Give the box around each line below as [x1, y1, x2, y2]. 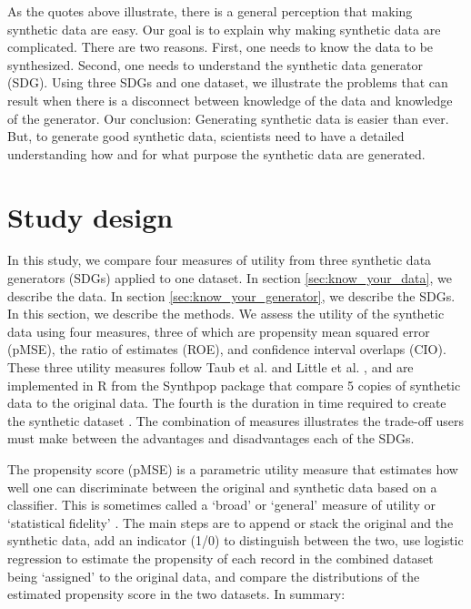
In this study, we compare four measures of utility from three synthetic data [7, 250, 432, 269]
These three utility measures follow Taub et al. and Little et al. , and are [7, 358, 414, 377]
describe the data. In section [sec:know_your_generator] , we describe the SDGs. [7, 286, 456, 305]
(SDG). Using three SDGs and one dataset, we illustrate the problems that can [7, 73, 448, 92]
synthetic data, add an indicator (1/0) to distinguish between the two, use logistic [7, 531, 464, 550]
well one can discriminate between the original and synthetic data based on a [7, 477, 437, 496]
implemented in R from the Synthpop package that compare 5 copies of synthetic [7, 375, 461, 394]
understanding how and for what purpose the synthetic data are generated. [7, 144, 426, 163]
